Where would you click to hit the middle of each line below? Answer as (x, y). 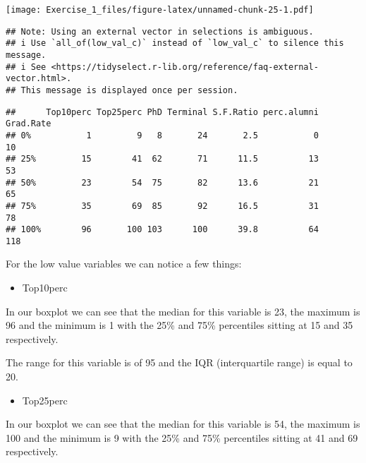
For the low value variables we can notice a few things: (124, 264)
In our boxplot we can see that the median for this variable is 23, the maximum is (183, 311)
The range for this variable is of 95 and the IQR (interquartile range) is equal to (179, 362)
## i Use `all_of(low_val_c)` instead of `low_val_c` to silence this (175, 43)
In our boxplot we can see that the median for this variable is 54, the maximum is (183, 424)
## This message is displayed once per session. (122, 90)
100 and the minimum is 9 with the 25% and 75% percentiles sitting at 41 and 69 (182, 437)
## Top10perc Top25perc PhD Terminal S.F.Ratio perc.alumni (162, 112)
